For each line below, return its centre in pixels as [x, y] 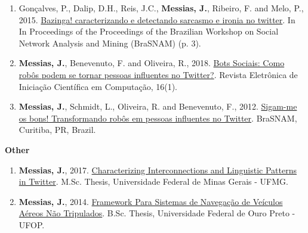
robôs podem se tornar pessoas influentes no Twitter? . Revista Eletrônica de [158, 74]
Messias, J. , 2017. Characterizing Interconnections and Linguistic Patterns [158, 170]
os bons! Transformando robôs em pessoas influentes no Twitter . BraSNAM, [158, 118]
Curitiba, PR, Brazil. [57, 130]
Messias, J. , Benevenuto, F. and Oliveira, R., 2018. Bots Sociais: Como [152, 63]
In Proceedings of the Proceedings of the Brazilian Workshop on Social [149, 31]
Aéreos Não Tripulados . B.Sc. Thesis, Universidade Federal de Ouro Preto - [157, 213]
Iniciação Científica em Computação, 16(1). [98, 86]
